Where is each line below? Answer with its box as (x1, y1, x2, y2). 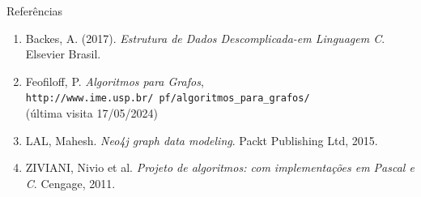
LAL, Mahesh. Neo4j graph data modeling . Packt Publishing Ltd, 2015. (25, 131, 378, 148)
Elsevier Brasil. (25, 45, 101, 62)
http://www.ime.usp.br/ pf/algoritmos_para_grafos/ (25, 92, 310, 105)
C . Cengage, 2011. (25, 174, 116, 191)
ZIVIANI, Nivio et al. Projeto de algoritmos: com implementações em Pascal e (25, 159, 415, 176)
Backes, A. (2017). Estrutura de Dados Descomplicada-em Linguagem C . (25, 29, 385, 46)
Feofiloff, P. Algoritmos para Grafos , (25, 72, 204, 89)
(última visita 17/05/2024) (25, 105, 158, 122)
